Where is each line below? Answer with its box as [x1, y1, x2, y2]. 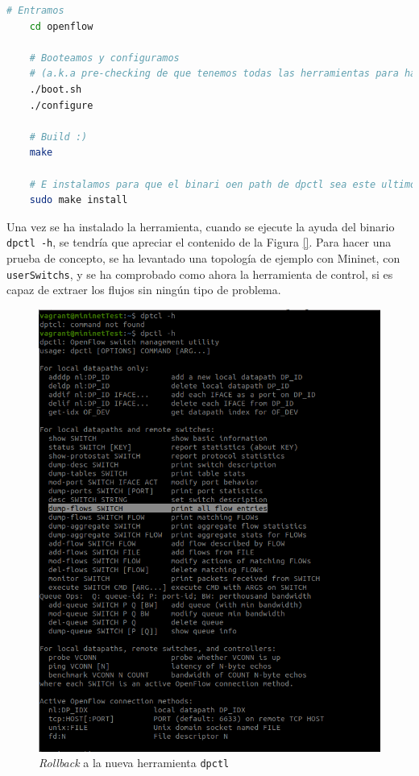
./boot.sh [29, 83, 82, 95]
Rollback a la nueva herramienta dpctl [39, 754, 230, 771]
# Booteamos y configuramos [29, 52, 180, 64]
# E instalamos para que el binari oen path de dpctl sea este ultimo [29, 178, 417, 190]
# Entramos [6, 5, 64, 16]
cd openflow [29, 20, 93, 32]
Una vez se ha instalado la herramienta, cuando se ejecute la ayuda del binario [6, 218, 395, 234]
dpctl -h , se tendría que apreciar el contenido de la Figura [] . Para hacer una [6, 234, 392, 251]
